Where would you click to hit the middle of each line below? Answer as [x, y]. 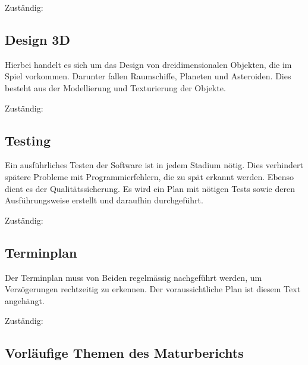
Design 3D [37, 39]
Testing [28, 140]
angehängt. [25, 300]
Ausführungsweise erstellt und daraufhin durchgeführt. [104, 200]
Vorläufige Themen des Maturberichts [124, 353]
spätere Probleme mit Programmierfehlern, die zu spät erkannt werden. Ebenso [150, 176]
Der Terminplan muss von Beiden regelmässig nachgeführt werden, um [133, 277]
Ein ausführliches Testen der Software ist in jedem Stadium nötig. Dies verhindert [154, 165]
